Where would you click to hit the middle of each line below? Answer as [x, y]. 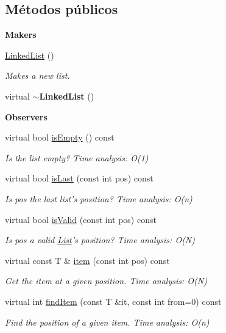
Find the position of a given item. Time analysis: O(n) [107, 322]
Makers [21, 35]
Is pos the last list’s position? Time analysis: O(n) [99, 198]
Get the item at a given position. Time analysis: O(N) [106, 281]
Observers [26, 116]
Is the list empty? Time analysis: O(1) [77, 157]
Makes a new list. [37, 75]
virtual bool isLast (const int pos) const [79, 178]
